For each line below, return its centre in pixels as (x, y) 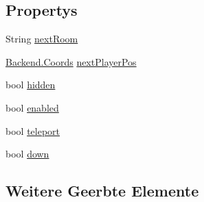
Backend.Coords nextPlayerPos (71, 61)
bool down (27, 154)
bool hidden (31, 85)
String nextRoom (42, 39)
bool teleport (33, 130)
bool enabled (32, 107)
